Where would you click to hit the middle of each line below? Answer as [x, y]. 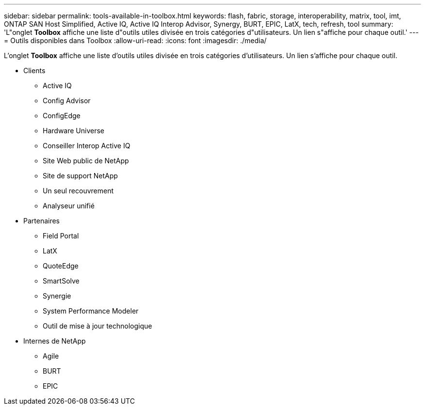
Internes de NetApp [55, 341]
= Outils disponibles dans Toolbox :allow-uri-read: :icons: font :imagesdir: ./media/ [135, 40]
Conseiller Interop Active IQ [87, 146]
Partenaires [42, 221]
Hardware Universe [74, 131]
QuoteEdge [61, 266]
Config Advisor [67, 101]
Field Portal [61, 236]
